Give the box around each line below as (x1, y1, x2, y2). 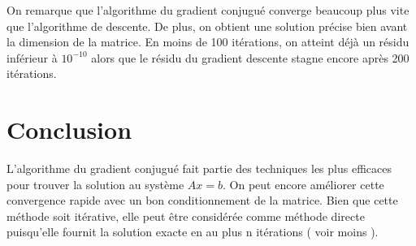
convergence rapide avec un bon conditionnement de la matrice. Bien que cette (6, 192, 398, 209)
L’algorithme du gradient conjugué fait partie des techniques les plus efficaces (6, 160, 392, 177)
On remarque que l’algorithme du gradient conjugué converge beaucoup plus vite (6, 2, 409, 18)
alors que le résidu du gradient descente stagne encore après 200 (91, 49, 409, 66)
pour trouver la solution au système (6, 175, 184, 192)
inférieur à (6, 49, 58, 66)
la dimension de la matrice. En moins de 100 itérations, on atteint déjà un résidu (6, 33, 409, 50)
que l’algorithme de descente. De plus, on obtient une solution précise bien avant (6, 17, 408, 34)
